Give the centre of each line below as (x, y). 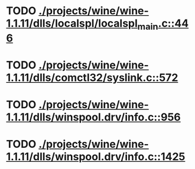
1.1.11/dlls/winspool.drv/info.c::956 (94, 117)
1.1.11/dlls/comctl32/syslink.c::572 (92, 77)
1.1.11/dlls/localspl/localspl (72, 23)
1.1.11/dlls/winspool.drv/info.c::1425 (96, 157)
